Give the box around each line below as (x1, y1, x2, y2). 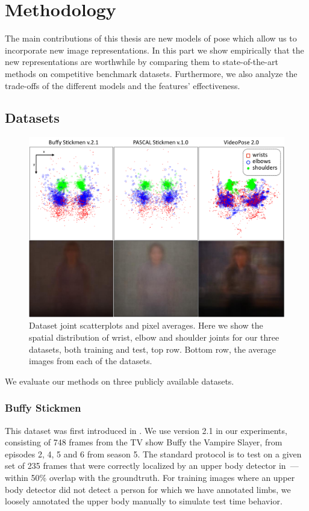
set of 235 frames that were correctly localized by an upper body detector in (5, 459, 286, 472)
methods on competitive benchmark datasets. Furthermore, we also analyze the (5, 67, 298, 79)
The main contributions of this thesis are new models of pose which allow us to (5, 32, 297, 45)
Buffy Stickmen (5, 400, 81, 415)
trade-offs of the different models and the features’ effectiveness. (5, 79, 240, 91)
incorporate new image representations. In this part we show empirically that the (5, 43, 304, 56)
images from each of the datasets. (29, 355, 152, 367)
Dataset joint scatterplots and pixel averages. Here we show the (29, 319, 263, 332)
